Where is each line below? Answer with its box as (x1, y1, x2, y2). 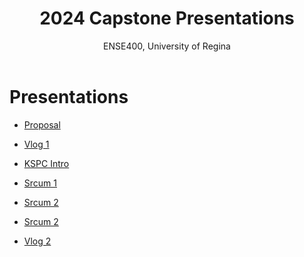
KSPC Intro (23, 157, 70, 169)
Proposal (23, 118, 61, 131)
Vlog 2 (23, 235, 52, 247)
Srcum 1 (23, 177, 57, 189)
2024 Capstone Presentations (39, 7, 295, 30)
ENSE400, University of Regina (103, 40, 231, 52)
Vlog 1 (23, 138, 50, 150)
